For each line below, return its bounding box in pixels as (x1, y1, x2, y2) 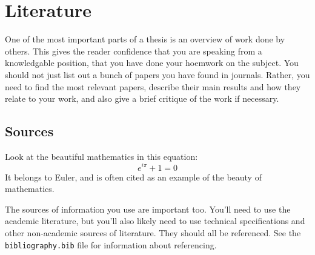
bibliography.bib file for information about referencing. (5, 238, 217, 251)
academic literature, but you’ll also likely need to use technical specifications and (5, 214, 305, 227)
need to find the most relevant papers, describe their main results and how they (5, 80, 301, 93)
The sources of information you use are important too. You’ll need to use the (5, 202, 291, 215)
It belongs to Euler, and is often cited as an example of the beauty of (5, 170, 262, 183)
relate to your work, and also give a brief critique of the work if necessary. (5, 92, 279, 105)
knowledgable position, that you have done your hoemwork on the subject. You (5, 56, 299, 69)
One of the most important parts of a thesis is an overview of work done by (5, 33, 285, 45)
